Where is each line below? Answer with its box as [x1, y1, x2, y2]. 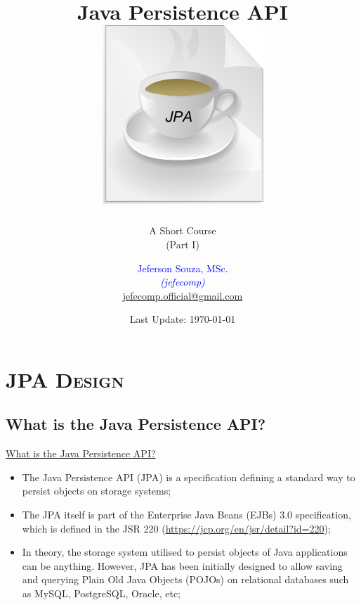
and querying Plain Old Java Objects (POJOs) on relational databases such [22, 572, 349, 587]
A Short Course [149, 223, 216, 238]
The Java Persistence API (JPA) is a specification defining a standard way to [22, 469, 355, 484]
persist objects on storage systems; [22, 483, 171, 498]
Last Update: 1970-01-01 [129, 312, 236, 326]
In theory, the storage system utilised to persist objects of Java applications [22, 544, 348, 559]
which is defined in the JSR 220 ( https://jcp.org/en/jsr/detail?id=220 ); [22, 521, 331, 535]
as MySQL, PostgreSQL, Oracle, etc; [22, 586, 180, 601]
